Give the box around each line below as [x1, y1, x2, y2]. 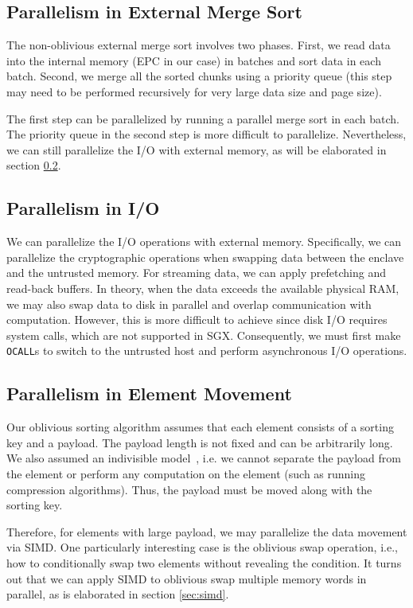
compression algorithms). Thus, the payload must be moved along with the [6, 481, 372, 497]
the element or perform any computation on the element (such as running [6, 465, 366, 481]
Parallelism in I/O [6, 196, 160, 220]
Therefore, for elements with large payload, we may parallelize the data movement [6, 523, 407, 540]
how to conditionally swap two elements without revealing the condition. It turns [6, 554, 402, 571]
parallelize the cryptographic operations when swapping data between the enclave [6, 248, 404, 265]
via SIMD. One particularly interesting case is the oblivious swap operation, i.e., [6, 539, 398, 555]
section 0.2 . [6, 157, 61, 173]
